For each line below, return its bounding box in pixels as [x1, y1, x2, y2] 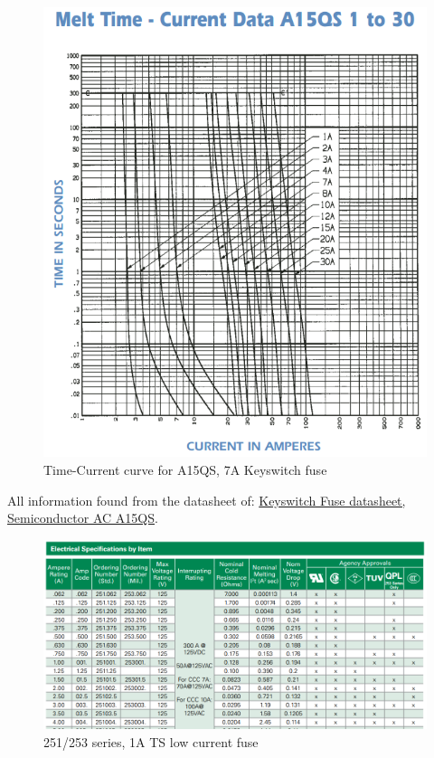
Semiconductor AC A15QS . [7, 508, 158, 527]
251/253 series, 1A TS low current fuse [43, 732, 259, 751]
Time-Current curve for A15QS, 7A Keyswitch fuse [43, 460, 327, 478]
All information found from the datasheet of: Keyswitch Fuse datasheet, [7, 490, 406, 509]
